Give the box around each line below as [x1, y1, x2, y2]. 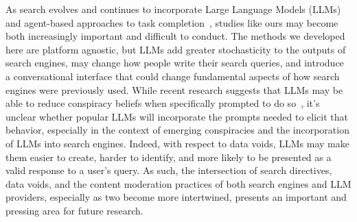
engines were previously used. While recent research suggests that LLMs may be [5, 82, 343, 97]
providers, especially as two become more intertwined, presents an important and [5, 190, 347, 204]
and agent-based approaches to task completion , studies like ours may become [5, 15, 338, 29]
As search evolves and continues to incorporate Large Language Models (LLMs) [5, 2, 341, 16]
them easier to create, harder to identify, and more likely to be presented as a [5, 149, 332, 164]
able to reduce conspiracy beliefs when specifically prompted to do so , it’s [5, 96, 320, 110]
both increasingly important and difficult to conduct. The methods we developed [5, 29, 345, 43]
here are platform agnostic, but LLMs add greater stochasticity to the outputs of [5, 42, 346, 56]
